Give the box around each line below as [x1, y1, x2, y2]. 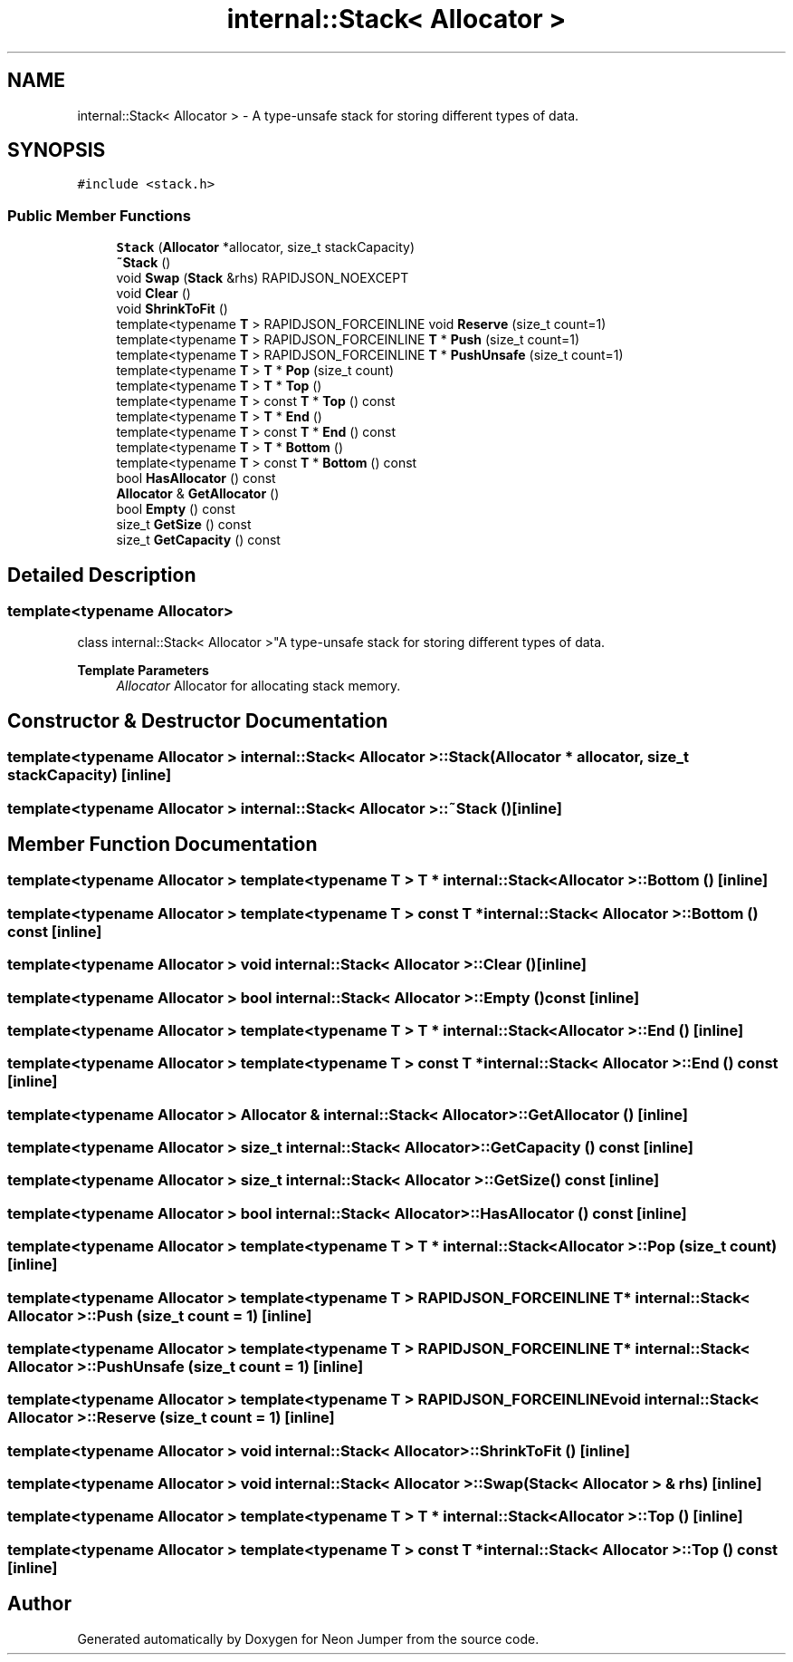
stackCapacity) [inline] [7, 766, 172, 785]
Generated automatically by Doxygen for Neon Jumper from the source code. [77, 1630, 540, 1647]
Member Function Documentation [7, 833, 318, 856]
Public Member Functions [7, 206, 191, 225]
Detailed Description [7, 563, 196, 586]
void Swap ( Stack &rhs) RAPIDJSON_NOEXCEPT [116, 270, 409, 286]
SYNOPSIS [7, 139, 106, 162]
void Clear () [116, 285, 191, 302]
